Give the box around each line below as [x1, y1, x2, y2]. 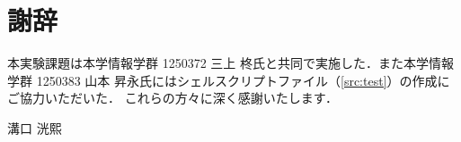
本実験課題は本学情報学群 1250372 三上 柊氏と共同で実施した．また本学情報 [7, 54, 454, 72]
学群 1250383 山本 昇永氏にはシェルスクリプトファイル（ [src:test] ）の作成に [7, 71, 450, 89]
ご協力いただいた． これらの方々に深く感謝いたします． [7, 88, 339, 107]
